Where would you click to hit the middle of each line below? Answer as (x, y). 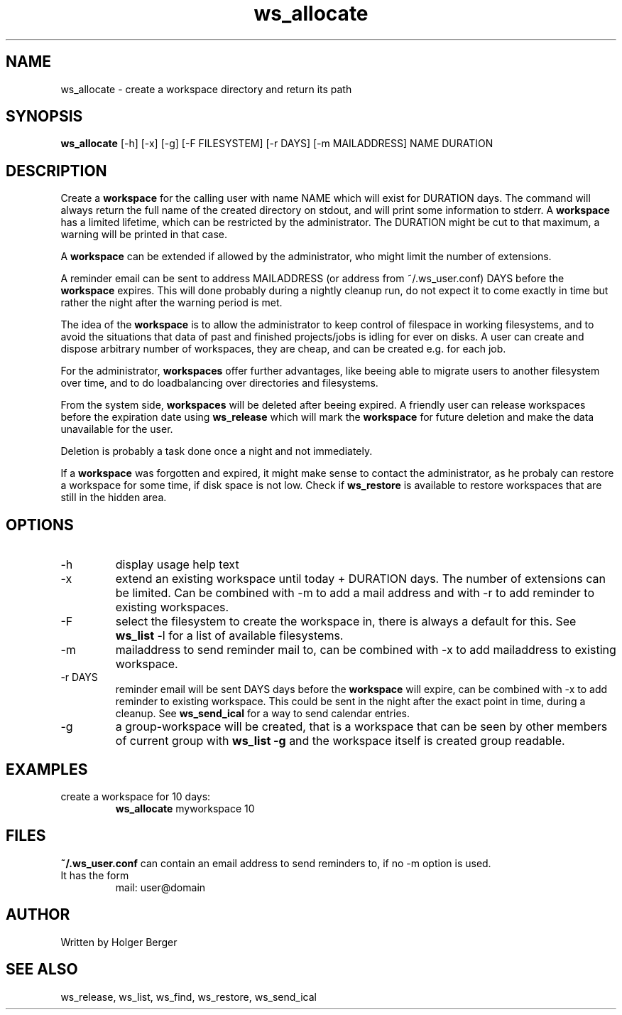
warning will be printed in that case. (144, 235)
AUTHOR (38, 915)
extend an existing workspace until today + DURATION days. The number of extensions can (360, 579)
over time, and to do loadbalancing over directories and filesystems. (219, 383)
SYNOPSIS (44, 117)
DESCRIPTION (56, 171)
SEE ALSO (42, 970)
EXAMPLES (47, 769)
